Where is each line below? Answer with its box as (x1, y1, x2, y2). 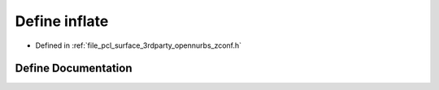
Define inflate (15, 12, 109, 30)
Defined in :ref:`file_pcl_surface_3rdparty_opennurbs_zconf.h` (35, 41, 242, 50)
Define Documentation (15, 62, 133, 75)
